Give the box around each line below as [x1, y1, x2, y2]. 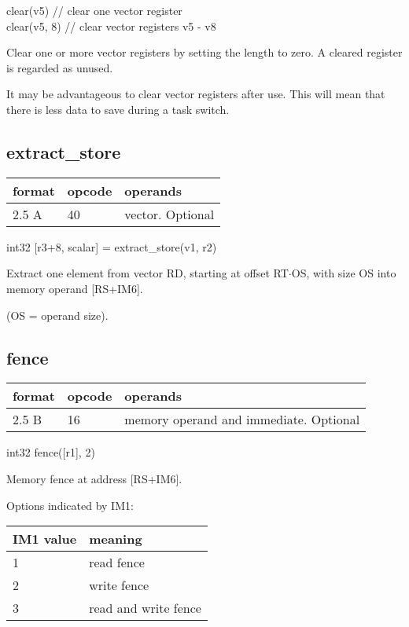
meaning [89, 530, 142, 548]
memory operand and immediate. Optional [124, 410, 360, 429]
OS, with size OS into [291, 265, 396, 281]
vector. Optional [124, 204, 215, 223]
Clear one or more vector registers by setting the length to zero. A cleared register [6, 44, 403, 60]
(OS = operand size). [6, 306, 109, 323]
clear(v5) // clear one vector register [6, 2, 182, 18]
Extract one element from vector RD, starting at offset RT [6, 265, 289, 281]
